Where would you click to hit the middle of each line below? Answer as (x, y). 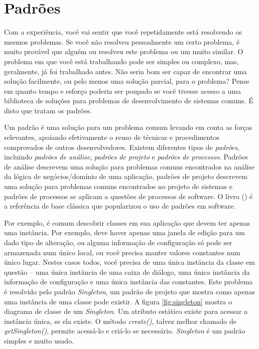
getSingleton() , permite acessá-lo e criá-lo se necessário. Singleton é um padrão (125, 331)
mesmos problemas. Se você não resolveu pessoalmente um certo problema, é (122, 41)
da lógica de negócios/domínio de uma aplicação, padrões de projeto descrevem (126, 176)
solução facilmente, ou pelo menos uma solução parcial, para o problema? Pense (127, 81)
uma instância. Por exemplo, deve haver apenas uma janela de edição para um (124, 232)
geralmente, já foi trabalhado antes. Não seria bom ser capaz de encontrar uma (125, 71)
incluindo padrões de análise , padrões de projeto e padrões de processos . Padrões (126, 157)
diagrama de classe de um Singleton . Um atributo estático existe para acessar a (126, 311)
